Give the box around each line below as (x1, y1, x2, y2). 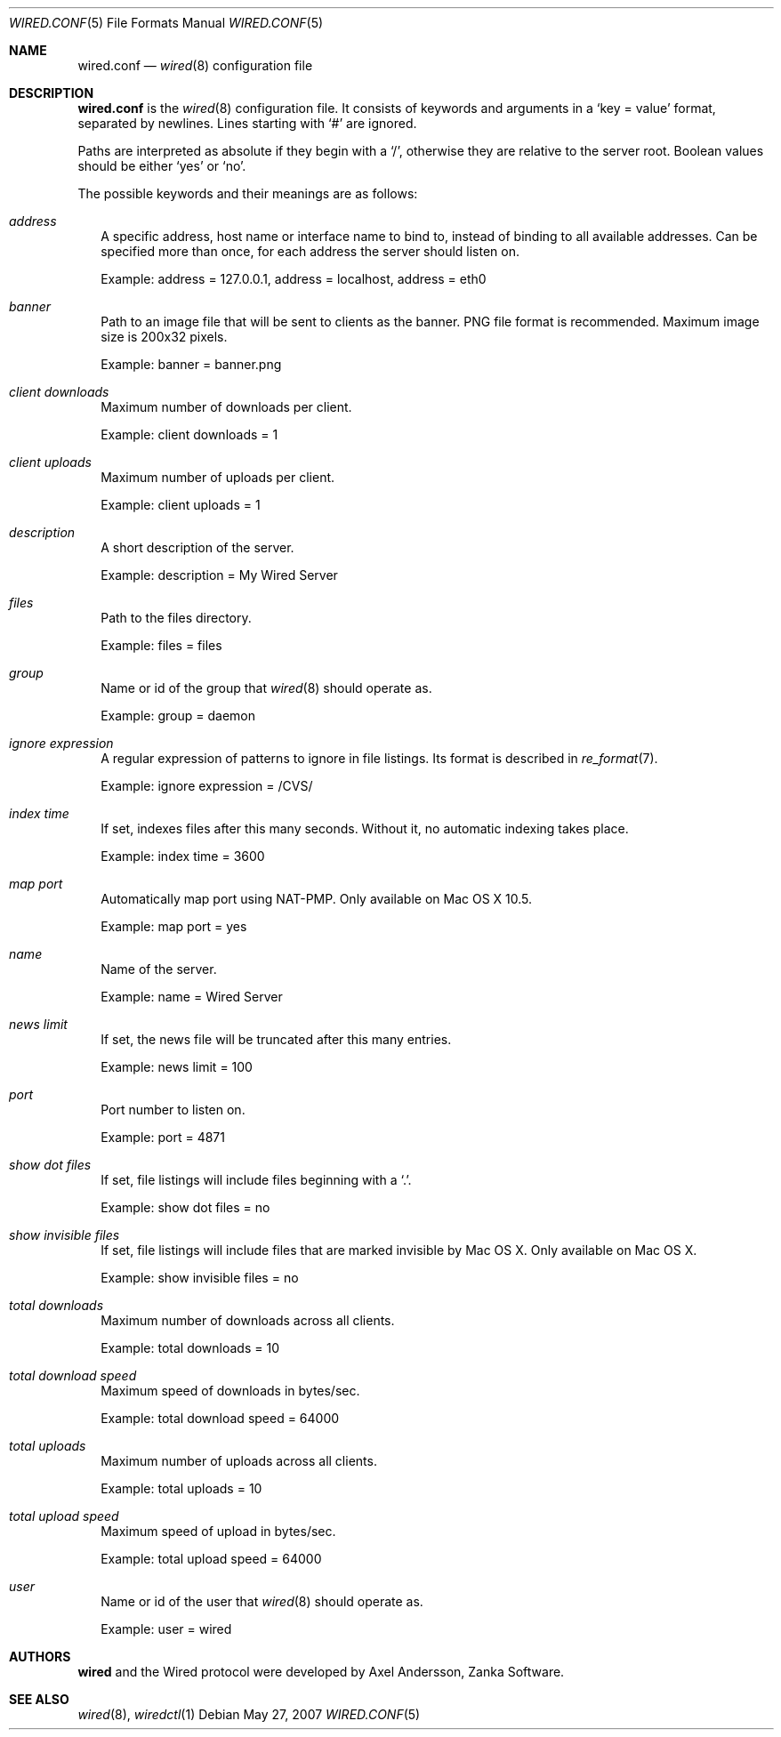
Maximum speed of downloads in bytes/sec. (101, 1383, 360, 1398)
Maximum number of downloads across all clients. (101, 1313, 395, 1328)
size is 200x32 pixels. (101, 329, 228, 344)
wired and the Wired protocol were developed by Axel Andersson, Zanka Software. (77, 1664, 565, 1679)
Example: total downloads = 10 (101, 1340, 279, 1355)
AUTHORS (9, 1649, 71, 1664)
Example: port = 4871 (101, 1130, 225, 1145)
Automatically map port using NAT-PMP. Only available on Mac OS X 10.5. (101, 891, 533, 906)
